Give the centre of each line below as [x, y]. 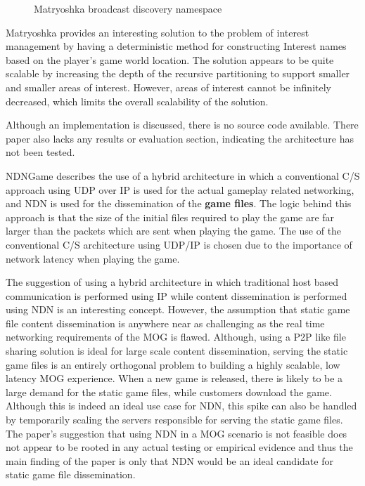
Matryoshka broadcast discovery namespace [128, 8]
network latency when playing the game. [93, 258]
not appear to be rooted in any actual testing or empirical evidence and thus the [179, 447]
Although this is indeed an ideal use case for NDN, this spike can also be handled [181, 406]
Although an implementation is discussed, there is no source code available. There [182, 125]
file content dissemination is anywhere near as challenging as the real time [165, 323]
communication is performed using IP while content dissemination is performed [177, 295]
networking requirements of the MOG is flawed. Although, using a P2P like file [176, 337]
